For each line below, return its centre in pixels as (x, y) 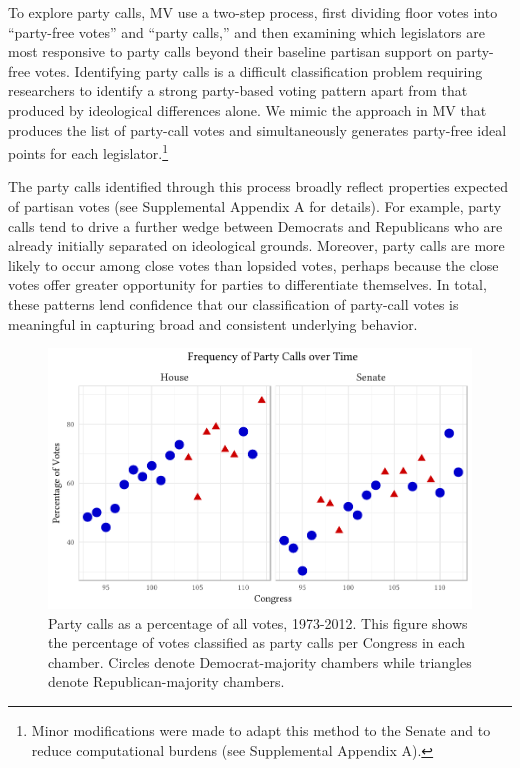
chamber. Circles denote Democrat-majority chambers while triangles (260, 661)
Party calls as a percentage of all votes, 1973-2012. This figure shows (258, 622)
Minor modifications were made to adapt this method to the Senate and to (261, 730)
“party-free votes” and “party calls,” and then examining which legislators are (246, 31)
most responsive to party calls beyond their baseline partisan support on (230, 51)
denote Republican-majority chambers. (166, 681)
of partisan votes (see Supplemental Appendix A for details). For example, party (255, 206)
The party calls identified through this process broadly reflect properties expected (258, 186)
